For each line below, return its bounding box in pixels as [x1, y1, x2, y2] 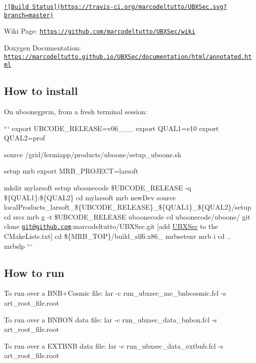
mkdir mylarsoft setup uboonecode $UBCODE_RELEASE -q [4, 182, 191, 193]
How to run [4, 265, 65, 280]
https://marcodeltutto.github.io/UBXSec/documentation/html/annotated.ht [4, 53, 252, 60]
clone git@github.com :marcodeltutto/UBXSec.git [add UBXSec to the [4, 221, 218, 231]
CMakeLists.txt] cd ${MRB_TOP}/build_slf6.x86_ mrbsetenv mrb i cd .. [4, 231, 231, 241]
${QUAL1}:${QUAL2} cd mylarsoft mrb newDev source [4, 192, 176, 202]
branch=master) [4, 11, 54, 19]
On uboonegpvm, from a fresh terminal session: [4, 106, 147, 117]
